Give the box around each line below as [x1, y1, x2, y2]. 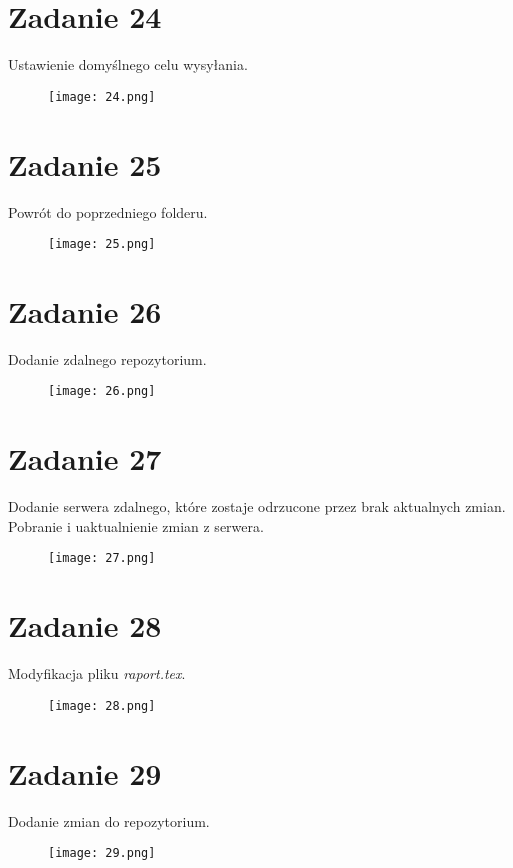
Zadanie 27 [8, 438, 162, 479]
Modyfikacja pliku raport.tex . [8, 663, 186, 684]
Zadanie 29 [8, 752, 162, 793]
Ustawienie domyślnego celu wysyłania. [8, 54, 248, 75]
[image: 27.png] [48, 551, 156, 566]
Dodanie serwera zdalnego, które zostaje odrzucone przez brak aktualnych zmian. [8, 496, 506, 517]
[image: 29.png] [48, 846, 156, 861]
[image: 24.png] [48, 89, 156, 104]
